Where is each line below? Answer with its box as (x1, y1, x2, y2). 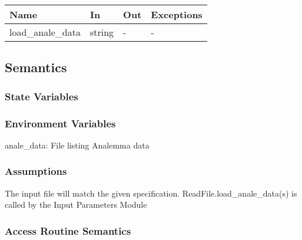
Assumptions (5, 164, 67, 178)
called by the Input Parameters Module (5, 198, 147, 211)
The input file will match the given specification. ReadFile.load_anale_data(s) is (5, 187, 297, 199)
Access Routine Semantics (5, 223, 131, 238)
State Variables (5, 89, 78, 103)
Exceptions (151, 8, 203, 21)
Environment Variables (5, 116, 116, 130)
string (89, 25, 114, 39)
